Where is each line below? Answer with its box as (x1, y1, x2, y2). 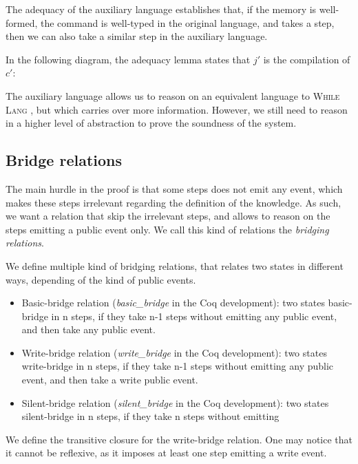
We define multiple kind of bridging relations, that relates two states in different (6, 258, 344, 273)
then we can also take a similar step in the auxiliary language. (6, 29, 268, 43)
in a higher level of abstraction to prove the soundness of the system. (6, 116, 297, 130)
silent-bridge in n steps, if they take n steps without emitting (21, 409, 280, 423)
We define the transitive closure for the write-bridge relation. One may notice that (6, 432, 352, 446)
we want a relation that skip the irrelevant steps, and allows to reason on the (6, 209, 330, 223)
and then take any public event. (21, 322, 156, 337)
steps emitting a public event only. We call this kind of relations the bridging (6, 222, 329, 236)
